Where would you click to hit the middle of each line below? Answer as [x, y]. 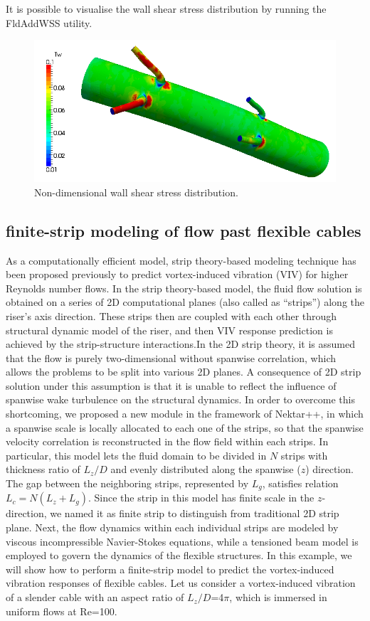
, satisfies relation [300, 483]
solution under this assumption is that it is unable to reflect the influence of [171, 385]
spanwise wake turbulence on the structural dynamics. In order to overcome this [180, 399]
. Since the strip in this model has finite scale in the [201, 498]
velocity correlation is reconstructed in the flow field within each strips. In [167, 441]
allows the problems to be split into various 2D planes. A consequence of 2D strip [184, 372]
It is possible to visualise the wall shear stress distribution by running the [166, 9]
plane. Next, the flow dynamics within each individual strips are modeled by [172, 527]
